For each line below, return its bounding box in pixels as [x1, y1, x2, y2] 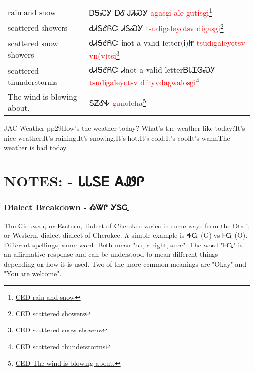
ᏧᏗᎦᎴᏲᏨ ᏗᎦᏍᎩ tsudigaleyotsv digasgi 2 [89, 21, 224, 34]
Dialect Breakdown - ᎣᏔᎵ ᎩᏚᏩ [4, 201, 129, 213]
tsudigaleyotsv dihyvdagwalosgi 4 [89, 75, 199, 88]
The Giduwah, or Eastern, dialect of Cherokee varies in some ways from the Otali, [4, 220, 250, 230]
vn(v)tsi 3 [89, 48, 120, 61]
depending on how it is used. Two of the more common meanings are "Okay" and [4, 259, 247, 269]
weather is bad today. [4, 142, 68, 152]
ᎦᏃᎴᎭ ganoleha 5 [89, 96, 146, 109]
